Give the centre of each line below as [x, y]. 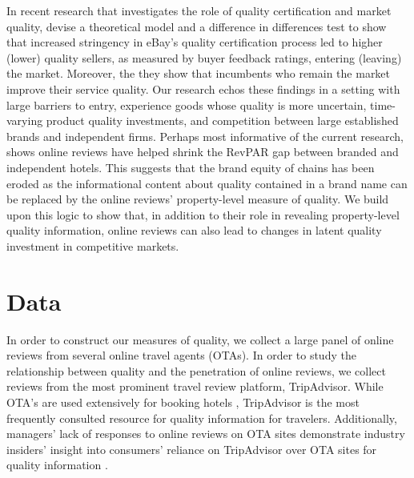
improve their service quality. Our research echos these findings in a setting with [203, 88]
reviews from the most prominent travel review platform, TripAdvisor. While [195, 386]
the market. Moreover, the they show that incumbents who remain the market [199, 73]
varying [25, 121]
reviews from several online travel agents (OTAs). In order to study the [181, 355]
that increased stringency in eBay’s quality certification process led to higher [195, 42]
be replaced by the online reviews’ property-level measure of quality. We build [198, 199]
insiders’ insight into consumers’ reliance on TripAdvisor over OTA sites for [192, 449]
